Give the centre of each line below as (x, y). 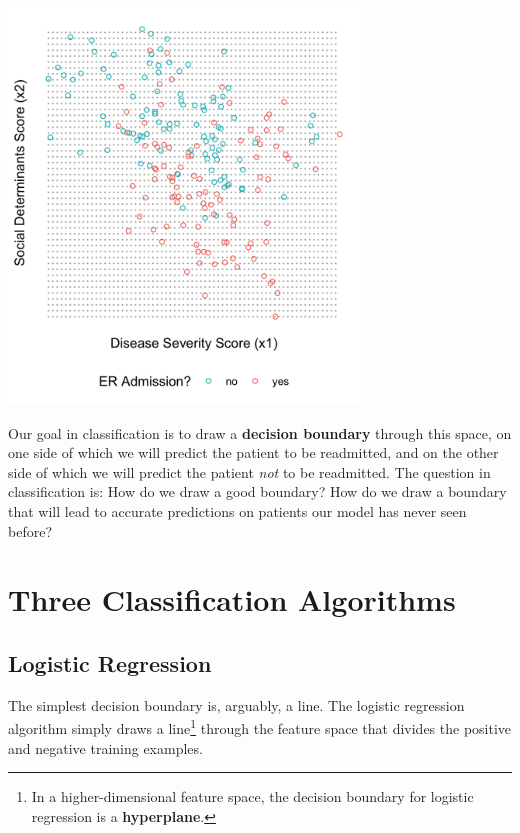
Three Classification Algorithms (232, 599)
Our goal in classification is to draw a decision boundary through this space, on (260, 432)
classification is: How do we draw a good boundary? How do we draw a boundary (257, 491)
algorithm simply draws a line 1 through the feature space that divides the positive (260, 726)
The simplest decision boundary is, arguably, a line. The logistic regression (236, 704)
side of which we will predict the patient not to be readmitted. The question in (249, 471)
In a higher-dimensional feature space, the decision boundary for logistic (252, 796)
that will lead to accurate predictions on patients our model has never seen (237, 510)
